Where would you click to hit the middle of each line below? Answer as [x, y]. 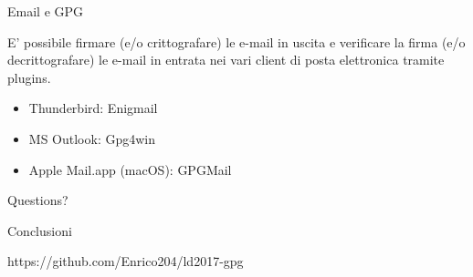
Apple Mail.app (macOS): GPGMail [130, 169]
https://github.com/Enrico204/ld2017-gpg [126, 261]
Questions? [38, 200]
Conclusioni [40, 230]
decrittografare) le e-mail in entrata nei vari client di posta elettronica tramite [226, 60]
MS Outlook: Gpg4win [92, 138]
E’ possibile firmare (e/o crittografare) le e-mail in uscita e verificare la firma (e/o [236, 41]
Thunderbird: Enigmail [93, 108]
